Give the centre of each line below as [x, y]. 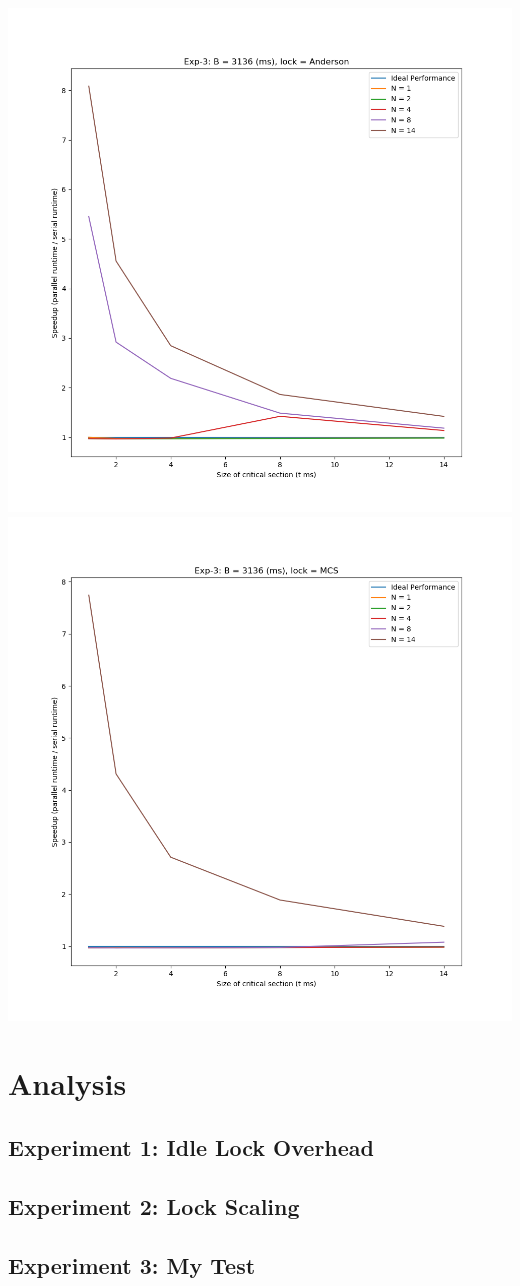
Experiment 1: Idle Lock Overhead [191, 1146]
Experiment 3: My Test [132, 1264]
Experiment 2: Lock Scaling [154, 1205]
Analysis [67, 1083]
